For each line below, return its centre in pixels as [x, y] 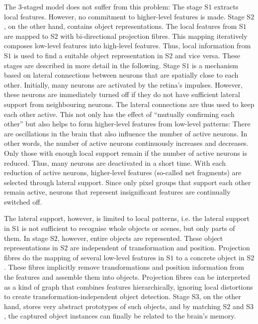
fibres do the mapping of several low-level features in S [87, 257]
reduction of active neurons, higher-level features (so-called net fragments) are [123, 172]
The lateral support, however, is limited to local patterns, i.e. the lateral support [127, 218]
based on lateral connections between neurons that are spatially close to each [121, 75]
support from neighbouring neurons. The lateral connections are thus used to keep [129, 104]
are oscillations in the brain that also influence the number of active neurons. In [126, 133]
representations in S [34, 248]
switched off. [23, 201]
